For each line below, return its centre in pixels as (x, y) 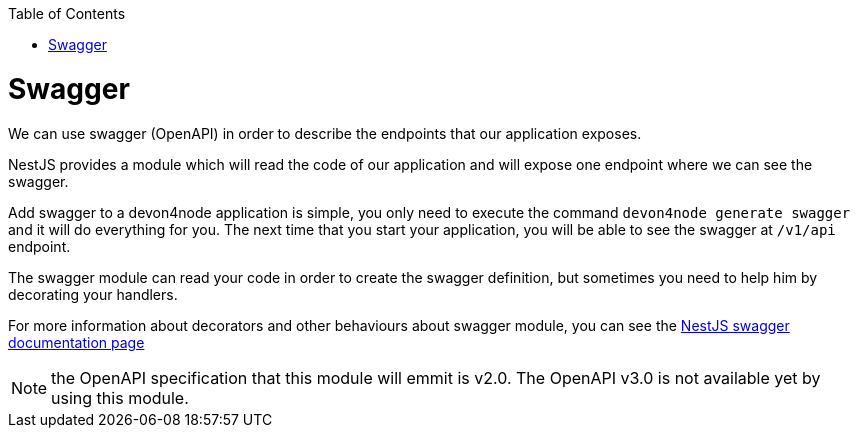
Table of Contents (67, 13)
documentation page (76, 342)
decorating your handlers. (93, 294)
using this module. (120, 397)
